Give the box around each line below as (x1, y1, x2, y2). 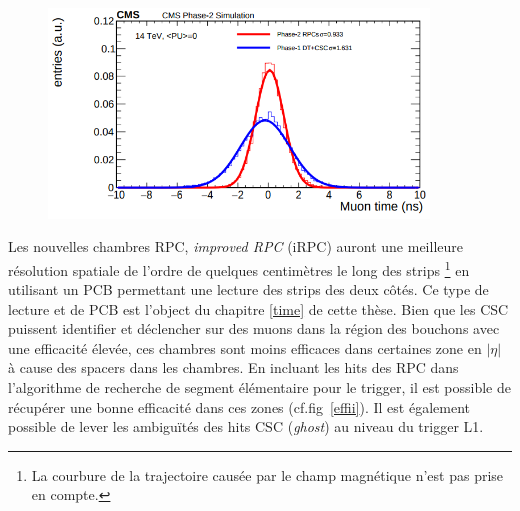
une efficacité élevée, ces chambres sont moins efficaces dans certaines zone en (8, 337, 482, 358)
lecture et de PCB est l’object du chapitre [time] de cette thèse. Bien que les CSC (8, 298, 509, 319)
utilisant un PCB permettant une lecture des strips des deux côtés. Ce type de (8, 279, 489, 300)
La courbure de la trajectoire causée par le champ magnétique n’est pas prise (31, 464, 504, 485)
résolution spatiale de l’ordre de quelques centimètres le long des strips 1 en (8, 256, 470, 280)
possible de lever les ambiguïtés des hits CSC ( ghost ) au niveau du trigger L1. (8, 416, 484, 437)
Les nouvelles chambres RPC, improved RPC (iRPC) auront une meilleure (8, 236, 463, 257)
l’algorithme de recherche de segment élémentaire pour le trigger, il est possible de (8, 377, 511, 398)
